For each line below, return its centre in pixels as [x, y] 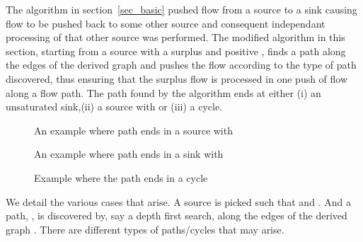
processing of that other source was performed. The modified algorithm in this [175, 37]
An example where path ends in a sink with [129, 154]
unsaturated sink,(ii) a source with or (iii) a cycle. [114, 106]
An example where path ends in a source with [133, 130]
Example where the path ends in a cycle [121, 177]
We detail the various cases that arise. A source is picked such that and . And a [178, 201]
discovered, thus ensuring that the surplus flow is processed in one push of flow [177, 78]
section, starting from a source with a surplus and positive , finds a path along [176, 51]
